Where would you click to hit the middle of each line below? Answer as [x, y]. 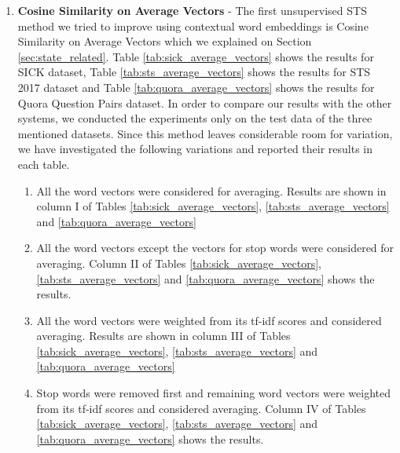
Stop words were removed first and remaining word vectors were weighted [214, 393]
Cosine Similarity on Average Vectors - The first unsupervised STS [192, 10]
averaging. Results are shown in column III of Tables [163, 336]
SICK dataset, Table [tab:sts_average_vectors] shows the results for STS [194, 72]
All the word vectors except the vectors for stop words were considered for [215, 248]
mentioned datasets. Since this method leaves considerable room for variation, [205, 133]
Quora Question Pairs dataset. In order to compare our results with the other [205, 102]
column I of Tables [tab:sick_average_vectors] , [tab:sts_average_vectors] [213, 206]
